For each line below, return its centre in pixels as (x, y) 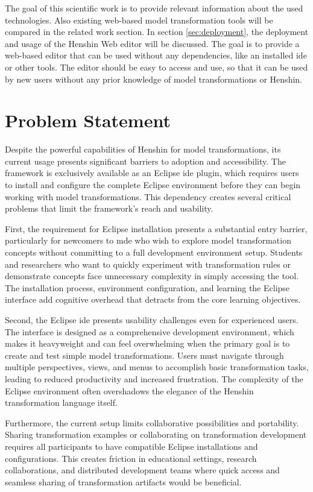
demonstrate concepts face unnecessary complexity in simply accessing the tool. (152, 276)
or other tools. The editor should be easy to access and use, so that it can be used (156, 67)
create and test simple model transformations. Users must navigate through (144, 355)
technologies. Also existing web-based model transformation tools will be (139, 20)
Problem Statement (88, 120)
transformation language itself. (61, 402)
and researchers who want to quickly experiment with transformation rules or (148, 264)
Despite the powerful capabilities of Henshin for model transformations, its (143, 149)
